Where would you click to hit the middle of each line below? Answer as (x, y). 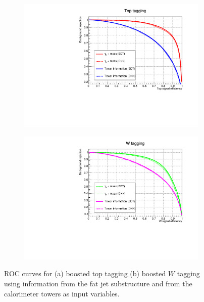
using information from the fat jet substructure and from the (98, 283)
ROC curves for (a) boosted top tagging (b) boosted (85, 273)
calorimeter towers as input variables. (62, 293)
